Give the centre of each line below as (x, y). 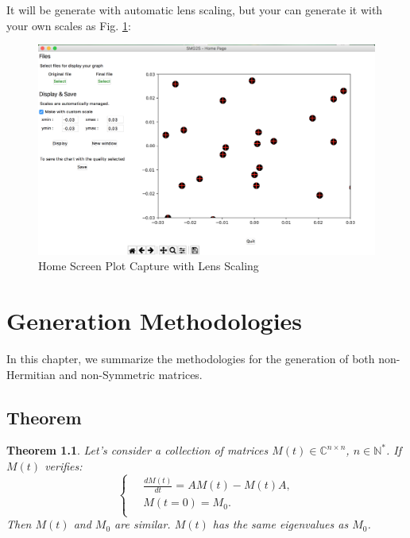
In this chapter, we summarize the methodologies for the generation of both (191, 359)
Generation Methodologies (155, 321)
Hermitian (31, 374)
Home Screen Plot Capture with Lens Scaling (149, 266)
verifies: (64, 466)
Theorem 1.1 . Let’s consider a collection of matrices (137, 450)
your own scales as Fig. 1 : (69, 25)
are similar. (143, 524)
